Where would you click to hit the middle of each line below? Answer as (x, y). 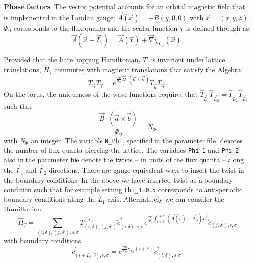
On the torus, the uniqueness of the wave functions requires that (101, 94)
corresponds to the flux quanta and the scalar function (95, 28)
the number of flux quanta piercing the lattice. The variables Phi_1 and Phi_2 (122, 150)
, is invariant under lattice (186, 60)
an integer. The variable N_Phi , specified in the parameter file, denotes (137, 140)
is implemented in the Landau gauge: (60, 17)
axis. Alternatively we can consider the (166, 199)
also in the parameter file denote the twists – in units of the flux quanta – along (124, 159)
